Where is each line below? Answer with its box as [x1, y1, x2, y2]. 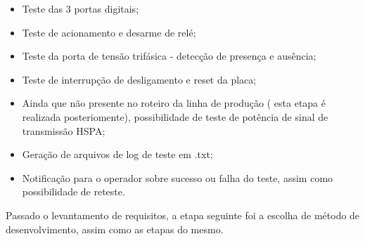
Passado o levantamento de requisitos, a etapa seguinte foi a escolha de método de [6, 207, 360, 222]
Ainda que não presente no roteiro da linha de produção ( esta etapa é [22, 96, 326, 110]
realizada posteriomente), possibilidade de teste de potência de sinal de [22, 109, 328, 124]
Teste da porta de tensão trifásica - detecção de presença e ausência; [22, 48, 316, 63]
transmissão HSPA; [22, 123, 105, 138]
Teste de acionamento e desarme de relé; [22, 25, 196, 39]
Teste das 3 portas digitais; [22, 1, 139, 15]
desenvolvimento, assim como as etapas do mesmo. [6, 221, 224, 236]
